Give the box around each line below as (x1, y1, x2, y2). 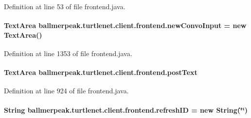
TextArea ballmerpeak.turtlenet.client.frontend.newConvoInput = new (4, 20, 247, 30)
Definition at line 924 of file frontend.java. (4, 86, 129, 96)
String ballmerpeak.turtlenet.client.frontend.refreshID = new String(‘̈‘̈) (4, 104, 248, 115)
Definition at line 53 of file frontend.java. (4, 1, 125, 11)
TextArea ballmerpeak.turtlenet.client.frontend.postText (4, 67, 197, 77)
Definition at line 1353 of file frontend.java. (4, 48, 132, 58)
